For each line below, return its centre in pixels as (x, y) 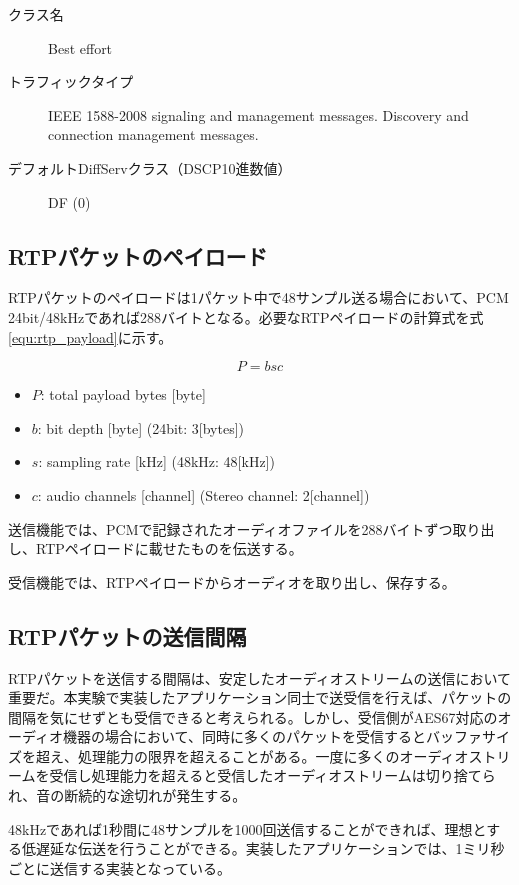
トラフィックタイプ (71, 81)
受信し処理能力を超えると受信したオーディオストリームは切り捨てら (272, 775)
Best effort (80, 47)
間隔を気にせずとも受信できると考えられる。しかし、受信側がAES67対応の (253, 716)
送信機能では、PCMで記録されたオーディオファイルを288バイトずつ (230, 528)
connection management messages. (153, 134)
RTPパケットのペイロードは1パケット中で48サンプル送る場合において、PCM (258, 297)
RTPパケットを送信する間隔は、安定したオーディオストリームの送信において (259, 677)
